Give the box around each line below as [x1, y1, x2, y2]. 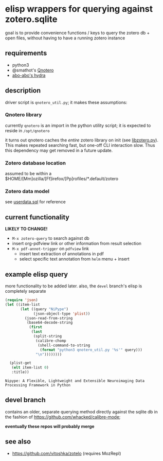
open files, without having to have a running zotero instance [5, 35, 126, 41]
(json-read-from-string [24, 316, 73, 320]
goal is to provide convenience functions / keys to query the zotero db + [5, 30, 150, 35]
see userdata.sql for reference [5, 199, 66, 205]
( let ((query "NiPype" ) [20, 306, 69, 312]
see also [5, 438, 31, 446]
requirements [5, 49, 47, 57]
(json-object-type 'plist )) [33, 311, 91, 316]
